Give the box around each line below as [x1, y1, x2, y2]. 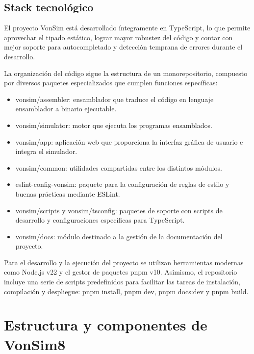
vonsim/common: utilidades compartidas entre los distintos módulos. [15, 162, 222, 173]
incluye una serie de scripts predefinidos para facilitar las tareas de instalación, [4, 277, 240, 287]
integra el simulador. [15, 146, 77, 156]
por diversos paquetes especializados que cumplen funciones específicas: [4, 77, 218, 88]
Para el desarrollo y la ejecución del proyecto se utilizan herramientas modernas [4, 257, 244, 267]
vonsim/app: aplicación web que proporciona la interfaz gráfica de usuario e [15, 136, 243, 147]
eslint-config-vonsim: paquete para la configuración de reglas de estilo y [15, 179, 229, 189]
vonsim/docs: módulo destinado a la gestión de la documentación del [15, 231, 223, 241]
